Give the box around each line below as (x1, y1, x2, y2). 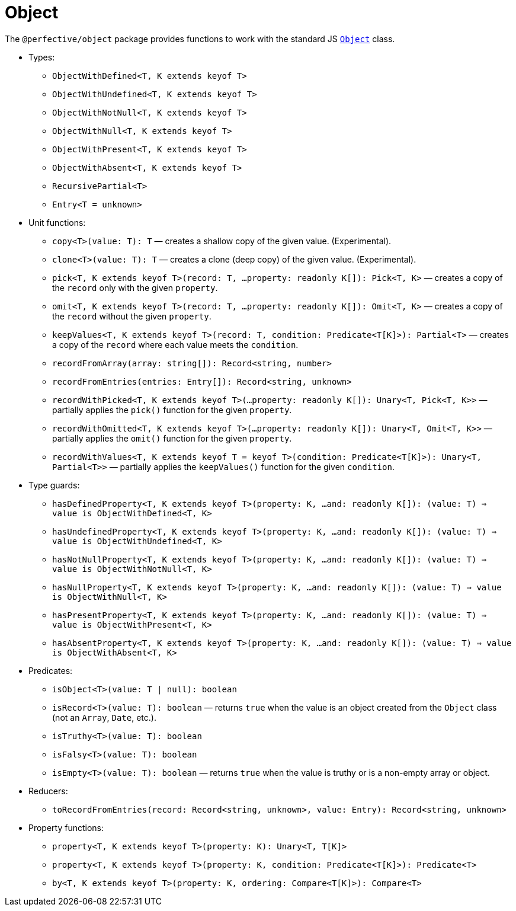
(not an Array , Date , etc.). (52, 712, 156, 723)
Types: (28, 52, 55, 62)
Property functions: (28, 822, 104, 833)
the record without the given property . (52, 311, 211, 321)
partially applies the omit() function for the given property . (52, 433, 292, 443)
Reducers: (28, 785, 68, 796)
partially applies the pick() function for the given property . (52, 404, 292, 415)
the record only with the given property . (52, 282, 218, 293)
